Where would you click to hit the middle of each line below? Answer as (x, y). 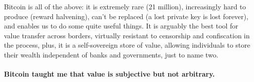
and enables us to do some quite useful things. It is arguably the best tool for (121, 26)
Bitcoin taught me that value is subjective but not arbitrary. (109, 74)
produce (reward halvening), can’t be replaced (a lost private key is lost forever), (126, 16)
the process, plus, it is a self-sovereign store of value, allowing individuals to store (127, 45)
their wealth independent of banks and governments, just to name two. (111, 54)
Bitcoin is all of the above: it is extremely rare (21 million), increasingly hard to (125, 6)
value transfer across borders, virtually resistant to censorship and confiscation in (127, 35)
